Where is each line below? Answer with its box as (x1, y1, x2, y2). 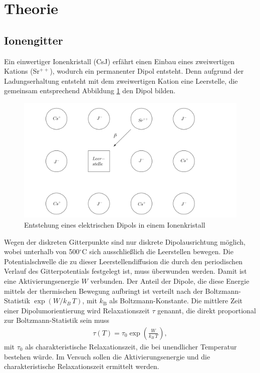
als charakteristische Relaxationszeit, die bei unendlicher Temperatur (25, 341, 237, 351)
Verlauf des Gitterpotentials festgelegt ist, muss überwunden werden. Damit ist (4, 266, 247, 276)
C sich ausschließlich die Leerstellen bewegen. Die (82, 246, 233, 257)
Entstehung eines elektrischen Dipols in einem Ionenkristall (24, 219, 205, 230)
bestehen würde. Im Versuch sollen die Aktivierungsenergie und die (4, 351, 210, 361)
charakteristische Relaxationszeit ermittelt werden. (4, 361, 159, 371)
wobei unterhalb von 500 (4, 246, 80, 257)
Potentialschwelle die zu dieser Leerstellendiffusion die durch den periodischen (4, 256, 243, 266)
